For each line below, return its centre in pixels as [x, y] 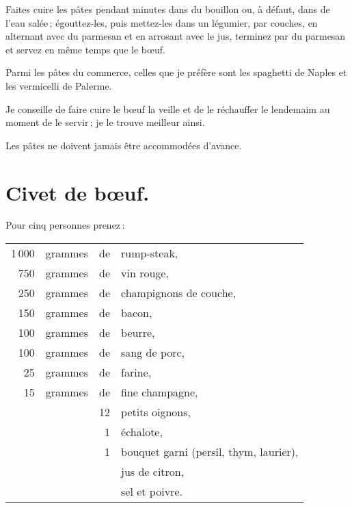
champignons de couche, [179, 293]
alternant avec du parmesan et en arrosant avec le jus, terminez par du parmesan [176, 36]
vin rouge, [145, 273]
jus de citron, [153, 472]
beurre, [138, 333]
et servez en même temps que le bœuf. [85, 49]
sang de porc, [153, 353]
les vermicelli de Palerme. [59, 85]
